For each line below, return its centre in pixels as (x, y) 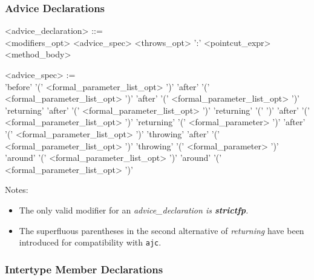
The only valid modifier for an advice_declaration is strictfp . (134, 210)
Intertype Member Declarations (84, 269)
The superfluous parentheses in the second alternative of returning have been (162, 230)
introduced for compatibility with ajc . (90, 242)
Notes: (17, 190)
